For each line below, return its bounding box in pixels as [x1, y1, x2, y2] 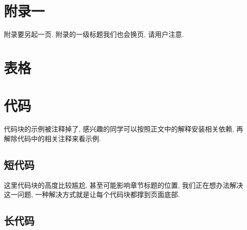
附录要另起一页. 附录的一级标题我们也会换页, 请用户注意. [4, 29, 184, 39]
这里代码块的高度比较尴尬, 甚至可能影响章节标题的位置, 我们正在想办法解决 [4, 180, 244, 190]
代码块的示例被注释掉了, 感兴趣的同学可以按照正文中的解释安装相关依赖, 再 [4, 124, 244, 134]
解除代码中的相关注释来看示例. [4, 133, 101, 143]
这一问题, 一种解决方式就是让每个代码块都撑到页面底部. [4, 189, 180, 199]
